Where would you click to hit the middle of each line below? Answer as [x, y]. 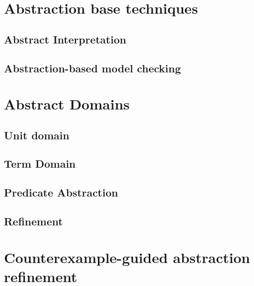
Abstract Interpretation [65, 39]
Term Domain [40, 164]
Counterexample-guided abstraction [127, 257]
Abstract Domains [67, 104]
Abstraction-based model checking [92, 68]
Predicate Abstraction [61, 192]
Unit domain [37, 135]
